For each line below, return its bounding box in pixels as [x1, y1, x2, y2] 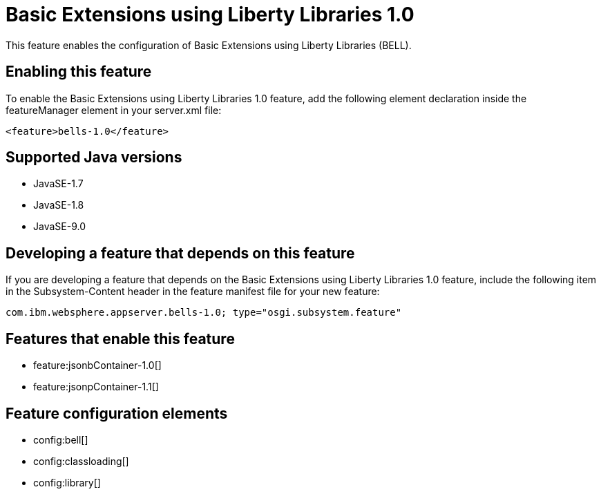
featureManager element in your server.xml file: [6, 104, 222, 116]
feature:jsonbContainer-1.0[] [33, 359, 162, 372]
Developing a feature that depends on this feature [6, 244, 355, 262]
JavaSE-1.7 [33, 178, 84, 190]
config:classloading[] [33, 455, 129, 467]
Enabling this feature [6, 63, 152, 81]
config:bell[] [33, 433, 88, 446]
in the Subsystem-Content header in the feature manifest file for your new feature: [6, 285, 380, 298]
